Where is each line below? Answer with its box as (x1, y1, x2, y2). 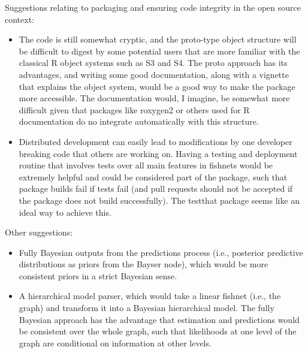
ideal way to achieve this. (19, 206, 111, 218)
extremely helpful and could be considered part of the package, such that (19, 170, 288, 183)
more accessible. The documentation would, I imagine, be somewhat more (19, 92, 290, 104)
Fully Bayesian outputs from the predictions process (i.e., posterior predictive (19, 246, 303, 258)
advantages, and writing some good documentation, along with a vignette (19, 68, 289, 80)
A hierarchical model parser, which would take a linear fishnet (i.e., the (19, 289, 281, 302)
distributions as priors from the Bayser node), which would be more (19, 258, 268, 270)
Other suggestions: (5, 226, 73, 239)
